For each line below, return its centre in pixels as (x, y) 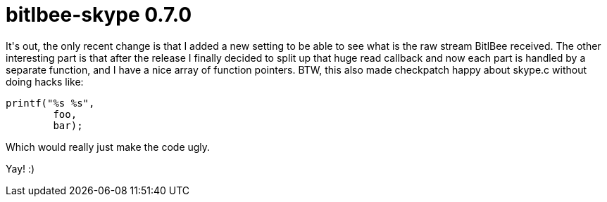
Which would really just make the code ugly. (108, 147)
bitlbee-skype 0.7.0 (99, 15)
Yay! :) (20, 168)
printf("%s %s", (50, 103)
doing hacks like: (45, 81)
